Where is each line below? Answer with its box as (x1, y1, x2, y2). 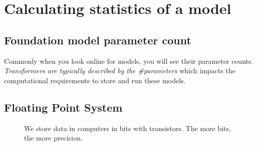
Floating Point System (4, 99, 123, 115)
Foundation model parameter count (4, 32, 191, 47)
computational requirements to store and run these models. (4, 75, 186, 85)
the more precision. (24, 133, 83, 143)
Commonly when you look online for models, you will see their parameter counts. (4, 55, 253, 66)
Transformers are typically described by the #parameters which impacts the (4, 65, 235, 76)
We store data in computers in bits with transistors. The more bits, (24, 123, 231, 133)
